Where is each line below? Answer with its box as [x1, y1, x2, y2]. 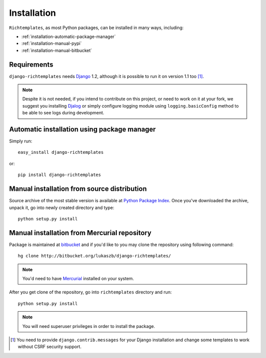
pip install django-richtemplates [18, 172, 101, 178]
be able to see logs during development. [22, 110, 104, 116]
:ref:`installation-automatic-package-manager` [21, 34, 116, 39]
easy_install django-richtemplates [18, 149, 104, 155]
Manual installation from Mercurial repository [9, 228, 152, 237]
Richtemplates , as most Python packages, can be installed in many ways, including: [9, 25, 184, 31]
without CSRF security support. [18, 344, 82, 350]
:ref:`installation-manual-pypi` [21, 40, 82, 46]
